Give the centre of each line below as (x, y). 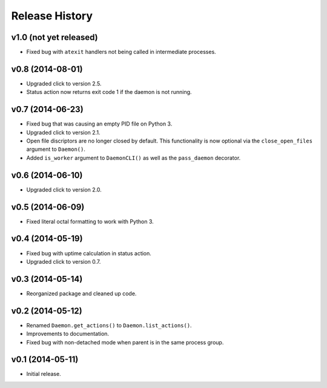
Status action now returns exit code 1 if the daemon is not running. (109, 92)
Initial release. (44, 374)
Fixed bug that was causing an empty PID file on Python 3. (99, 124)
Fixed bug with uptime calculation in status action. (89, 253)
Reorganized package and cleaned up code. (81, 293)
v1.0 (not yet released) (54, 37)
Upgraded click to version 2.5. (64, 83)
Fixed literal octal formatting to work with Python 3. (90, 221)
